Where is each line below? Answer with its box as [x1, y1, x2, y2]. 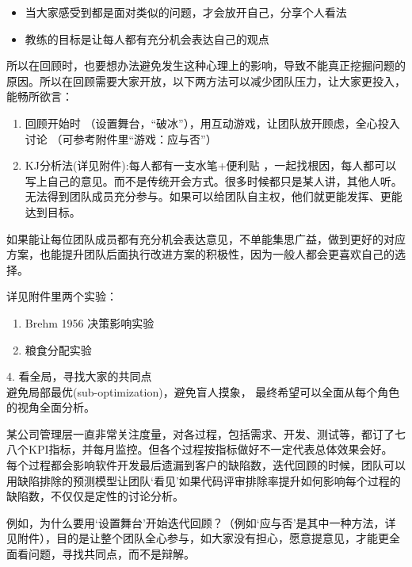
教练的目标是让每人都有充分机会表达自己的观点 [25, 30, 269, 47]
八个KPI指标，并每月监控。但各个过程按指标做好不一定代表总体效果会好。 [6, 441, 393, 458]
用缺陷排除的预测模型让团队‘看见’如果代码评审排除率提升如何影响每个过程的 [6, 472, 401, 488]
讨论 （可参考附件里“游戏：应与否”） [25, 130, 217, 147]
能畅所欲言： [6, 88, 73, 105]
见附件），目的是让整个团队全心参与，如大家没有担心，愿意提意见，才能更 [6, 530, 389, 546]
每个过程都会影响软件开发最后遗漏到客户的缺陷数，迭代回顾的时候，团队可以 [6, 457, 406, 473]
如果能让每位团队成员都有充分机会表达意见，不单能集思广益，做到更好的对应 [6, 230, 406, 247]
